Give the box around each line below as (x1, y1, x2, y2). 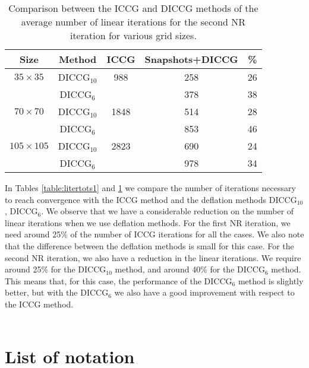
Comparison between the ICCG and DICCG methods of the (8, 1, 258, 15)
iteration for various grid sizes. (70, 28, 197, 42)
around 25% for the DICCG (5, 263, 106, 275)
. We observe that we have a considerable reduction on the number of (41, 205, 294, 217)
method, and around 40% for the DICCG (115, 263, 265, 275)
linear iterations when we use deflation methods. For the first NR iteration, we (5, 216, 291, 229)
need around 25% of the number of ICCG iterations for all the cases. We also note (5, 228, 304, 240)
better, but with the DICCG (5, 286, 109, 299)
